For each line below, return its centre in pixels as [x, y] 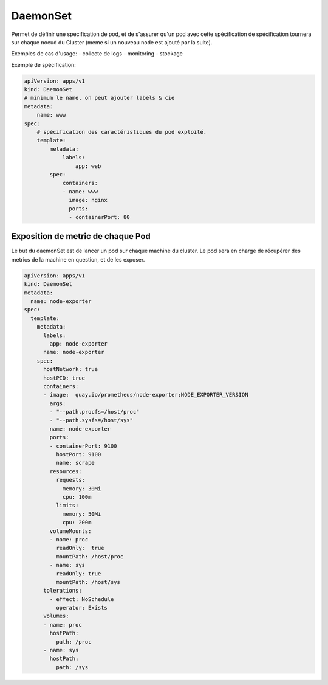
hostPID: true [64, 378]
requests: [70, 480]
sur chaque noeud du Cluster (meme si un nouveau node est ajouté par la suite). [112, 42]
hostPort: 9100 [78, 454]
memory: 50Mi [82, 514]
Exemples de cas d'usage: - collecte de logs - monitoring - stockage [97, 54]
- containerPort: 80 [99, 217]
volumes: [56, 616]
